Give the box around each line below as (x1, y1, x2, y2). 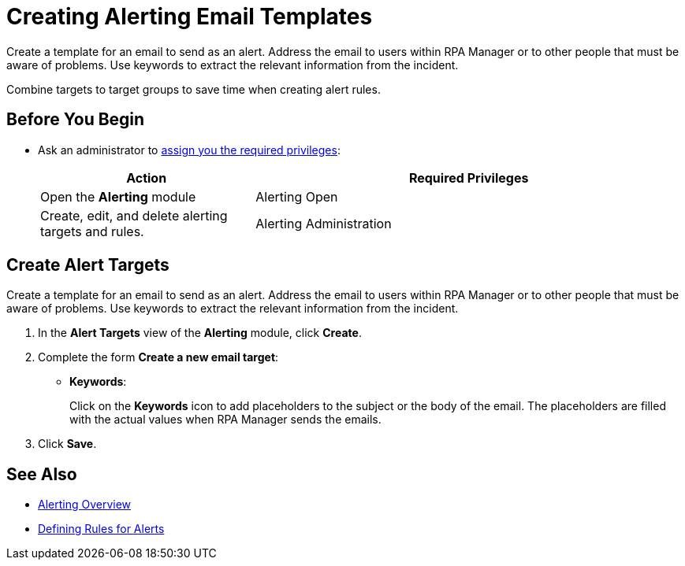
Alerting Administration (255, 215, 392, 231)
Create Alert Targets (6, 255, 169, 276)
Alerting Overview (38, 498, 132, 512)
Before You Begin (6, 109, 145, 130)
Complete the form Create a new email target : (38, 350, 279, 364)
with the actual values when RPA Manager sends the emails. (69, 412, 382, 427)
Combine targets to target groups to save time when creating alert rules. (6, 82, 381, 96)
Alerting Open (255, 188, 338, 205)
